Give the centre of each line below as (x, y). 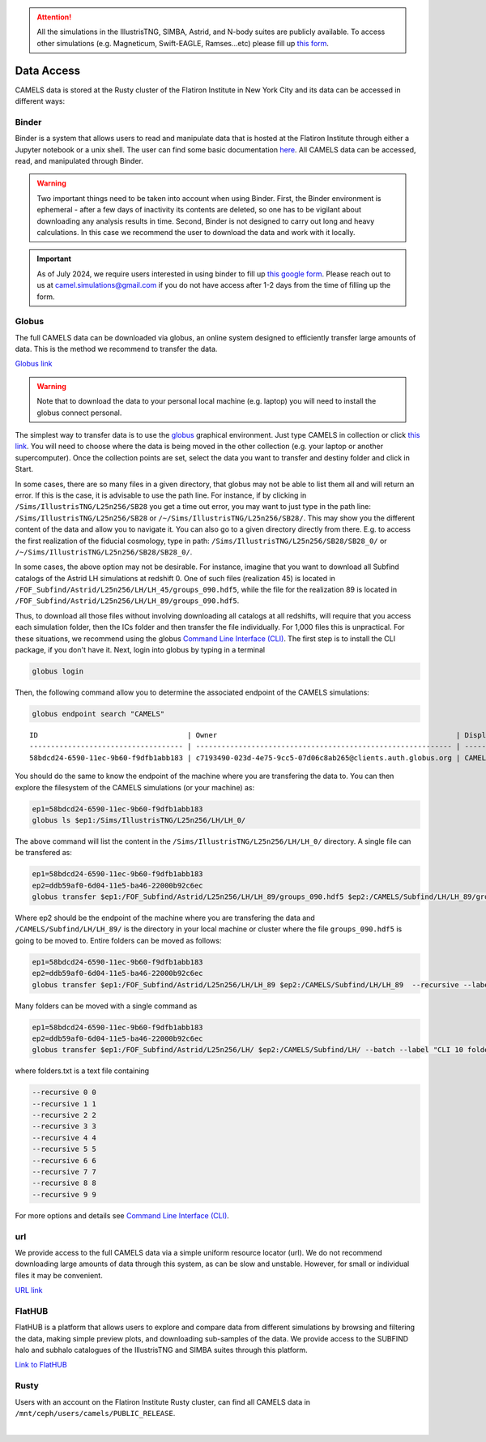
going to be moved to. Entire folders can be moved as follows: (118, 940)
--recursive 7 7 (64, 1172)
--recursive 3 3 (64, 1126)
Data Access (48, 70)
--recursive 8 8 (64, 1183)
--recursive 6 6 (64, 1160)
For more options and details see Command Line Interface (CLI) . (122, 1215)
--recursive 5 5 (64, 1149)
